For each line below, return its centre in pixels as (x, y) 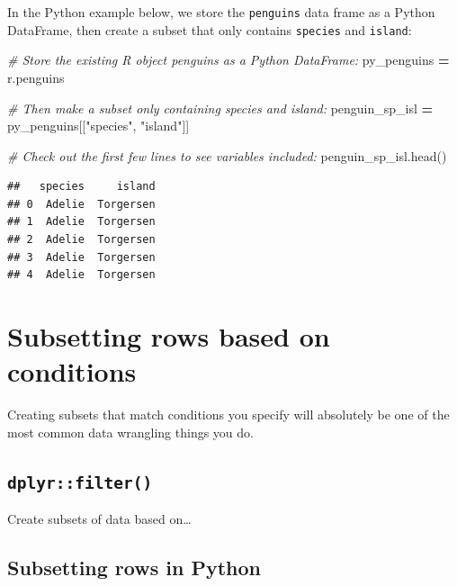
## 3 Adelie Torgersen (81, 257)
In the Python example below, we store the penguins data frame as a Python (221, 12)
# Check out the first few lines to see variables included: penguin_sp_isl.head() (227, 155)
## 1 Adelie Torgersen (81, 222)
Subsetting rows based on (169, 336)
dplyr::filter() (80, 482)
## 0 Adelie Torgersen (81, 204)
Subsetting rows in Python (134, 568)
